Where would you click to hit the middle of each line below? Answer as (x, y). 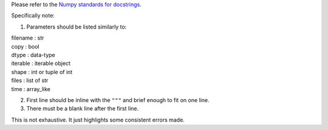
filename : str (28, 38)
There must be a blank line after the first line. (83, 109)
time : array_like (31, 89)
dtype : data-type (33, 55)
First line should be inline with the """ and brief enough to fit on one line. (118, 100)
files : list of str (30, 80)
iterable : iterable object (41, 63)
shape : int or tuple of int (42, 72)
